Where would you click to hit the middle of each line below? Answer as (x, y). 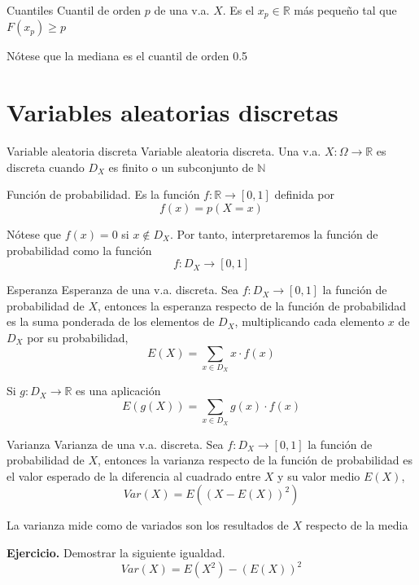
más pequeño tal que (345, 10)
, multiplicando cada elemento (310, 321)
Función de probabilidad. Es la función (103, 194)
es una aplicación (118, 391)
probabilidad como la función (79, 250)
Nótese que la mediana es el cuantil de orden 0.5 (127, 56)
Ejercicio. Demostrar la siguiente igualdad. (116, 552)
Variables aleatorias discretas (172, 112)
